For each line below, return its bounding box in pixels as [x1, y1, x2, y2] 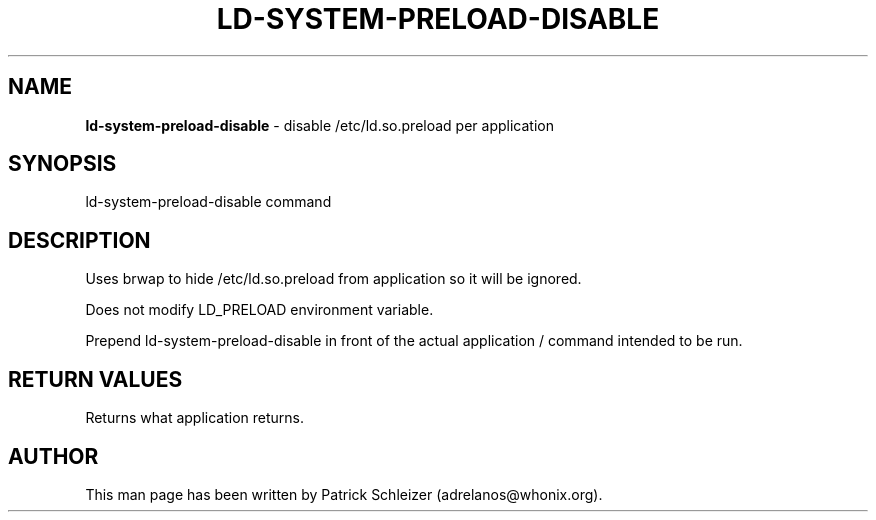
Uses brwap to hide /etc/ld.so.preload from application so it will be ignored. [85, 270, 582, 288]
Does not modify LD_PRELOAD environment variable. [85, 301, 434, 319]
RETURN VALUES [8, 366, 183, 392]
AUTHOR [8, 443, 99, 469]
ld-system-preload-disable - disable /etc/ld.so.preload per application [85, 116, 554, 134]
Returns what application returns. [85, 409, 305, 427]
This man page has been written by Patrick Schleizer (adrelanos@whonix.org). [85, 485, 603, 503]
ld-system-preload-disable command [85, 193, 332, 211]
